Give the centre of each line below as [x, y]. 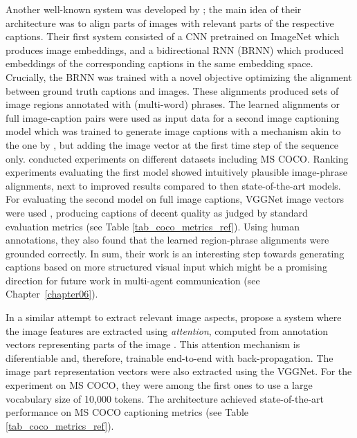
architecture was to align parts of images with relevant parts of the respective [170, 22]
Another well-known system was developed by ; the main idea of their [154, 9]
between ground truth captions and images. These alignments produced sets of [172, 90]
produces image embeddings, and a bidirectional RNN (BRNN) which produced [175, 49]
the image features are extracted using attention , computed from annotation [167, 330]
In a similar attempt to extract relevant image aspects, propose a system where [174, 317]
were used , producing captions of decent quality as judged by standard [157, 212]
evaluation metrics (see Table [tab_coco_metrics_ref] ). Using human [153, 226]
